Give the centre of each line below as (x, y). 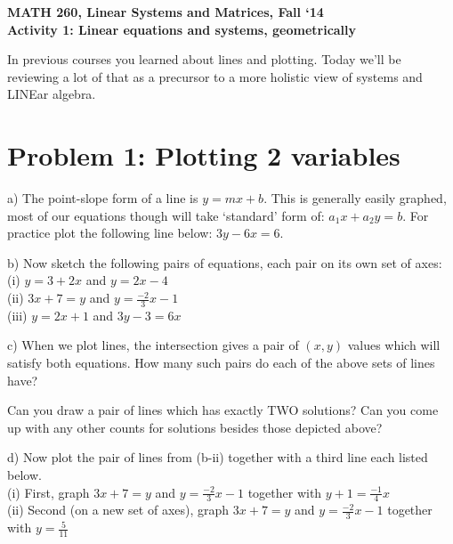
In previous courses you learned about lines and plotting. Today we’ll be (204, 59)
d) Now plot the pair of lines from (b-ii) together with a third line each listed (218, 457)
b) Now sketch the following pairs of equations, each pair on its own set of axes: (225, 262)
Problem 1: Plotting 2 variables (204, 155)
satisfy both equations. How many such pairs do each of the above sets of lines (221, 363)
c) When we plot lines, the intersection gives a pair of (153, 345)
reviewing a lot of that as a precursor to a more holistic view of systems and (215, 76)
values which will (394, 345)
